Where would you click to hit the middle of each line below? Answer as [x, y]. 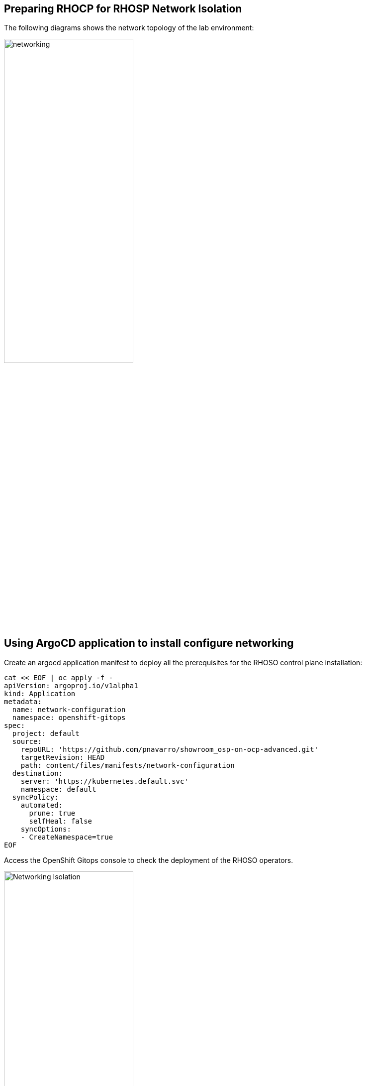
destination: [38, 773]
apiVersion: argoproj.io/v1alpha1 [71, 685]
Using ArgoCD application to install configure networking [149, 643]
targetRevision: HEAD [63, 757]
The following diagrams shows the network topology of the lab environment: [129, 28]
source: [27, 741]
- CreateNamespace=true [67, 837]
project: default [46, 733]
